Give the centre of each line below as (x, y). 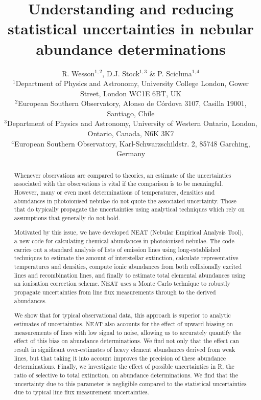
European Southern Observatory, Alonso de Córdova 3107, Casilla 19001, (132, 103)
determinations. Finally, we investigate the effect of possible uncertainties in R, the (124, 366)
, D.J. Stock (121, 73)
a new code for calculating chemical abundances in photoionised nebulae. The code (124, 241)
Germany (131, 153)
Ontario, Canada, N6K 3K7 (131, 133)
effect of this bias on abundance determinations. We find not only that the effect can (126, 341)
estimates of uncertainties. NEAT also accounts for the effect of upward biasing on (124, 323)
